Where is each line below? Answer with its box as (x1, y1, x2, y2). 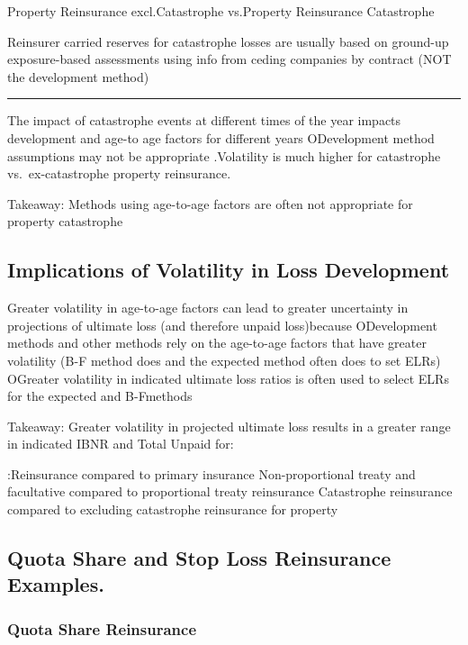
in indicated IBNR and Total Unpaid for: (7, 434, 234, 453)
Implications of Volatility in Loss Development (7, 256, 450, 284)
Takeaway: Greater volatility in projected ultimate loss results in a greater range (7, 416, 451, 435)
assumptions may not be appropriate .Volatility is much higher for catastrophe (7, 146, 441, 165)
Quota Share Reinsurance (7, 617, 197, 640)
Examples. (7, 570, 104, 598)
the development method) (7, 67, 149, 86)
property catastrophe (7, 212, 123, 231)
